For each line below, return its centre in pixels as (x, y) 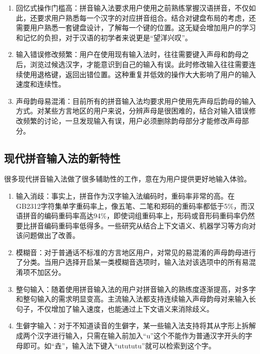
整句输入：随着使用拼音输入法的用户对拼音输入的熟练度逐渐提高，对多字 (136, 289)
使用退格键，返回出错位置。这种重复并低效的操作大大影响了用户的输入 (139, 74)
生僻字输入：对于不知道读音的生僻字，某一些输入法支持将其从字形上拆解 (136, 326)
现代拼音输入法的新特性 (62, 158)
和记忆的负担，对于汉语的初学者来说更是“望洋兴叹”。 (104, 37)
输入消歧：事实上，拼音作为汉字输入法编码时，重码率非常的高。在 (125, 195)
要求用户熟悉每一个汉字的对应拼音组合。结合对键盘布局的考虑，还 (146, 17)
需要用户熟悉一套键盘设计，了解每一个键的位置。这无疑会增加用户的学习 (136, 27)
